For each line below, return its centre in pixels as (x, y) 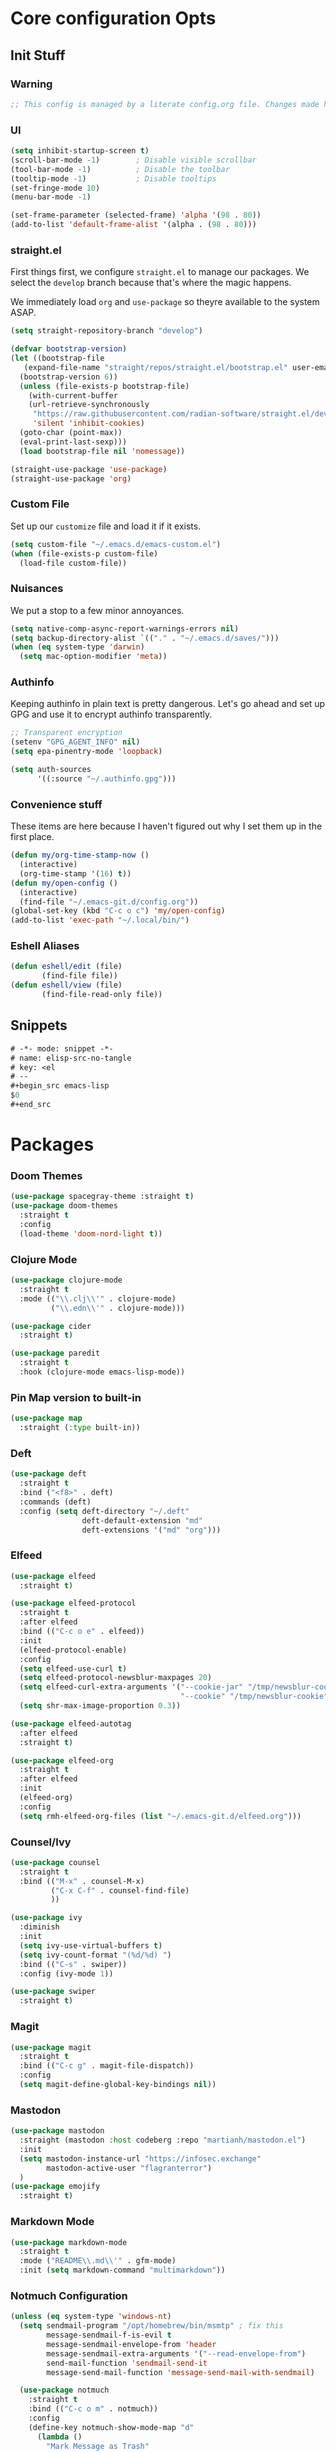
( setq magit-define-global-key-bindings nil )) (118, 2085)
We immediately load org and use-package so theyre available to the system (165, 302)
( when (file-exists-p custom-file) (84, 553)
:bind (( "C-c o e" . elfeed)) (82, 1632)
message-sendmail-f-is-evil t (109, 2335)
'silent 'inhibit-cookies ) (88, 423)
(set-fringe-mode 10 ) (55, 188)
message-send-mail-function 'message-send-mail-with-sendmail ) (180, 2372)
